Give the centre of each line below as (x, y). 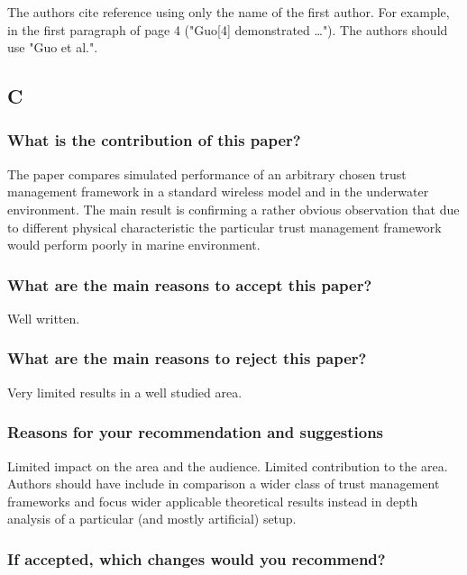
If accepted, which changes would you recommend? (197, 558)
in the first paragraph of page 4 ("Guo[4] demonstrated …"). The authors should (228, 29)
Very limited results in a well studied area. (125, 392)
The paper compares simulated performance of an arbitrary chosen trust (207, 173)
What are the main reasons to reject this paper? (187, 358)
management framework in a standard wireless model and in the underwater (218, 192)
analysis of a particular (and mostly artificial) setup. (152, 519)
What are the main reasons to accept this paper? (190, 284)
